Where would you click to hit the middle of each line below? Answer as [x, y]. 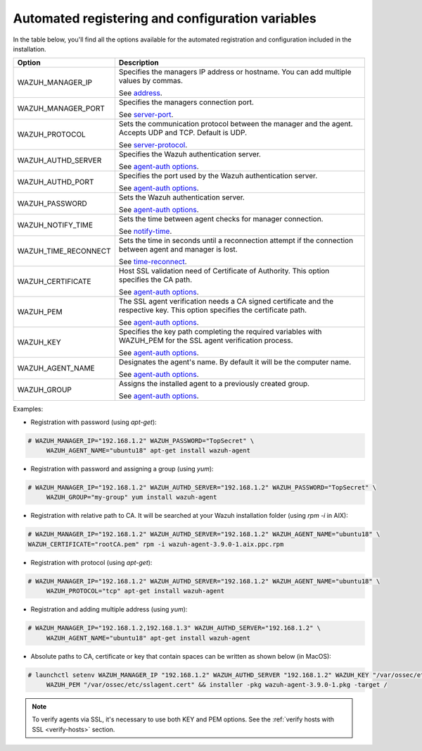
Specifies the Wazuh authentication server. [190, 154]
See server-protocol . [153, 145]
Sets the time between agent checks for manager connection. [221, 219]
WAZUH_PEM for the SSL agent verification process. [206, 340]
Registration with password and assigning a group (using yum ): [122, 469]
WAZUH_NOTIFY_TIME [55, 225]
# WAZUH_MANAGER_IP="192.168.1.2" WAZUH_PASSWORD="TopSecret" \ [141, 441]
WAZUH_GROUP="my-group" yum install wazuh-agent [132, 497]
